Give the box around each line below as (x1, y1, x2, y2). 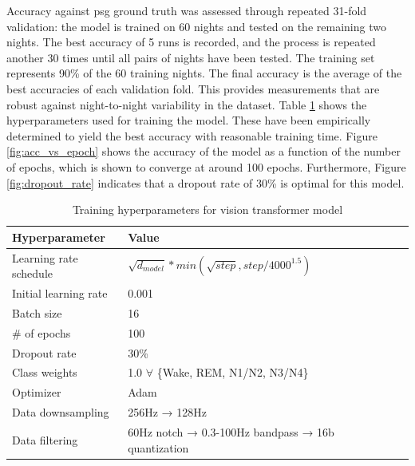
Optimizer (12, 384, 61, 401)
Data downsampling (12, 404, 109, 421)
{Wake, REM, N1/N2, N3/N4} (156, 364, 309, 381)
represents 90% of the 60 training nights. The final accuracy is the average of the (6, 65, 402, 81)
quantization (128, 439, 189, 456)
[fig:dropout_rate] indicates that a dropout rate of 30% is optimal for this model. (6, 174, 405, 191)
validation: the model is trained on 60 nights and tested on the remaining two (6, 18, 386, 34)
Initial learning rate (12, 285, 108, 301)
